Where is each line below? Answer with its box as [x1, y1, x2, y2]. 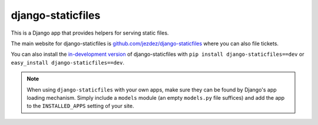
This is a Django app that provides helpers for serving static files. [11, 29, 169, 36]
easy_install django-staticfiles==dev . [11, 59, 125, 66]
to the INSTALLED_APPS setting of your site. [26, 103, 134, 110]
